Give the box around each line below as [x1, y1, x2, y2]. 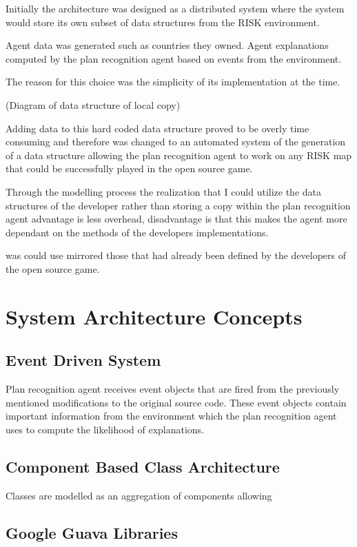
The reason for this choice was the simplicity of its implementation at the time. [6, 74, 340, 89]
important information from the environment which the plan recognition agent [6, 409, 337, 423]
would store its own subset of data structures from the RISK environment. [6, 14, 320, 29]
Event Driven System [6, 349, 161, 371]
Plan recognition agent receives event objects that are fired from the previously [6, 382, 340, 396]
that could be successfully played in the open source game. [6, 161, 253, 176]
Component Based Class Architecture [6, 455, 280, 477]
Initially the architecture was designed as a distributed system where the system [6, 1, 345, 15]
